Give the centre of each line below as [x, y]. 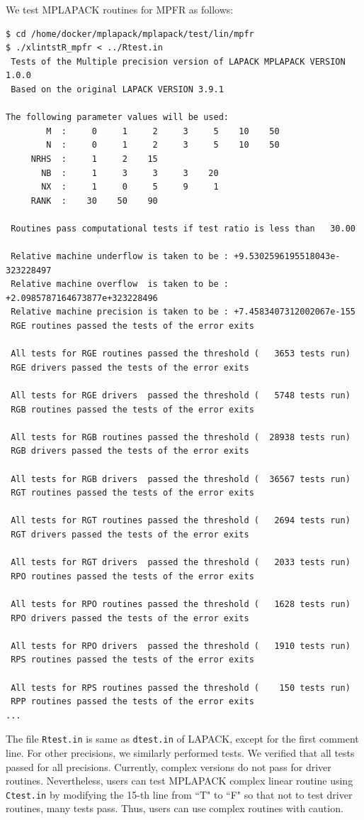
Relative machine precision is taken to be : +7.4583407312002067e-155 [183, 312]
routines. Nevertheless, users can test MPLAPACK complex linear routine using [180, 781]
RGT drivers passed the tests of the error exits [130, 534]
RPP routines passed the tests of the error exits [132, 702]
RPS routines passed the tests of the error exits [132, 660]
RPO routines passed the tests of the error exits [132, 576]
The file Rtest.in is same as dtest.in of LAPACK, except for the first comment [182, 739]
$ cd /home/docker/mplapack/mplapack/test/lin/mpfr [130, 34]
